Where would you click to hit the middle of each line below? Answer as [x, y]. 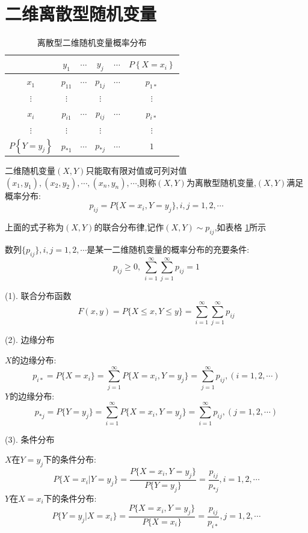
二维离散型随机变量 [81, 14]
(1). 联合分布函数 [38, 295]
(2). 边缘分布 [30, 340]
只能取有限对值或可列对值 [136, 171]
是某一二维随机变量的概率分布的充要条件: [168, 250]
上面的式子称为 [34, 227]
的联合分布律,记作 [129, 227]
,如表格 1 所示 [240, 227]
